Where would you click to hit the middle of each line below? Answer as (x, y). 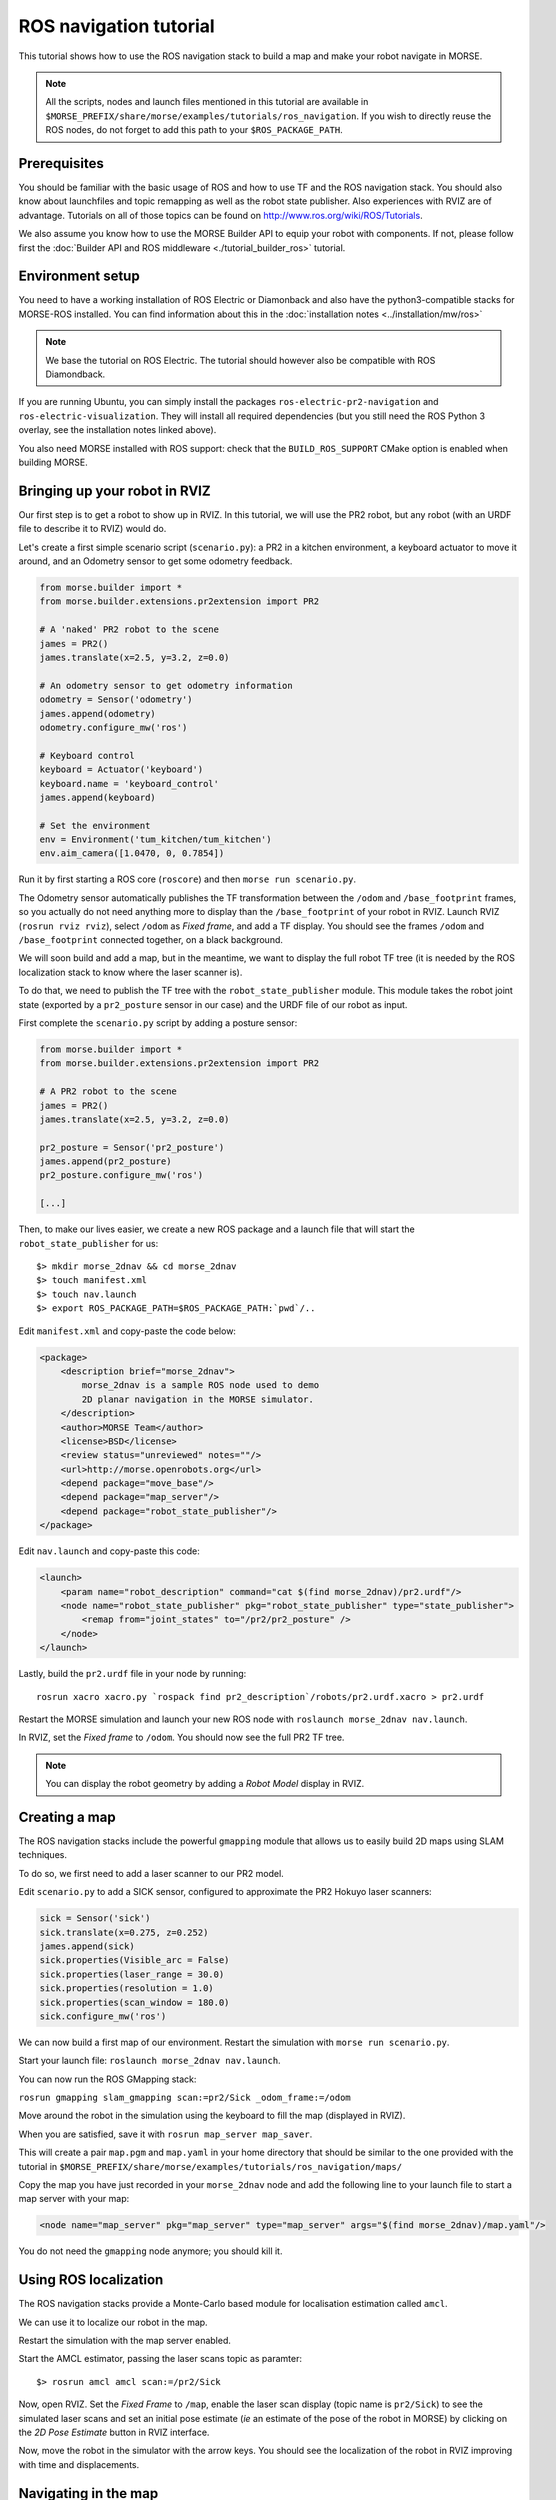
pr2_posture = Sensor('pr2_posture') (132, 1147)
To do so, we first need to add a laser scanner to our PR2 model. (151, 1873)
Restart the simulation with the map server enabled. (125, 2341)
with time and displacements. (79, 2464)
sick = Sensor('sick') (95, 1918)
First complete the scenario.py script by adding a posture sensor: (158, 1022)
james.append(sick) (87, 1946)
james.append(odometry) (98, 713)
